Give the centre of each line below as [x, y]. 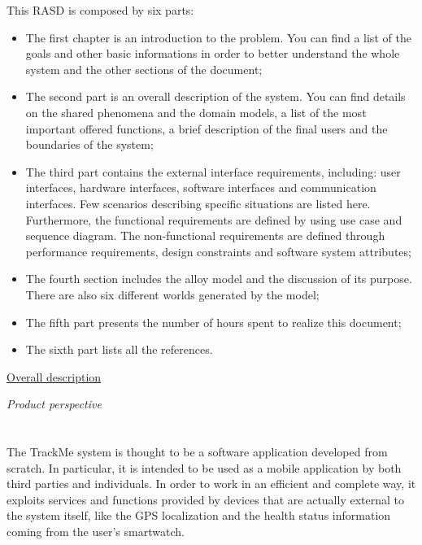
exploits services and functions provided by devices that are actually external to [205, 499]
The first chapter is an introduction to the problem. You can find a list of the [218, 37]
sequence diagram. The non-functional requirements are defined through [205, 235]
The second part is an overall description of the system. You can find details [215, 96]
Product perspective [54, 404]
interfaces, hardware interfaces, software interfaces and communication [201, 187]
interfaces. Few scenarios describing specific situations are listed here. [198, 203]
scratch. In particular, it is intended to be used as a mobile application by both [204, 467]
